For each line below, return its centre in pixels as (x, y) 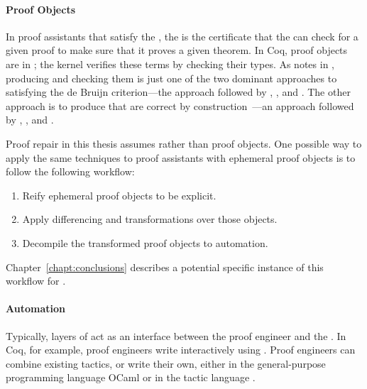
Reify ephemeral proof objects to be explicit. (119, 195)
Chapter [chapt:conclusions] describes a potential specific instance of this (165, 267)
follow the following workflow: (70, 171)
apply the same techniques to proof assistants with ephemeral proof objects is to (181, 157)
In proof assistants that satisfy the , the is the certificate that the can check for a (182, 36)
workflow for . (36, 281)
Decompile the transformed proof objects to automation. (145, 242)
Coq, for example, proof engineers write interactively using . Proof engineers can (181, 350)
